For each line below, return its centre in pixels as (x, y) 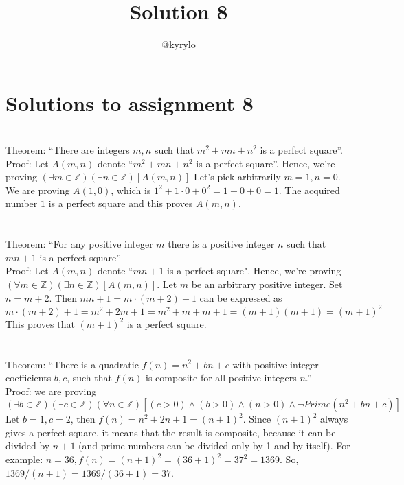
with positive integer (276, 364)
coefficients (29, 378)
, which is (131, 190)
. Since (257, 419)
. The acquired (309, 190)
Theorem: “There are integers (68, 150)
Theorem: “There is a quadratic (72, 364)
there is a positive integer (221, 244)
